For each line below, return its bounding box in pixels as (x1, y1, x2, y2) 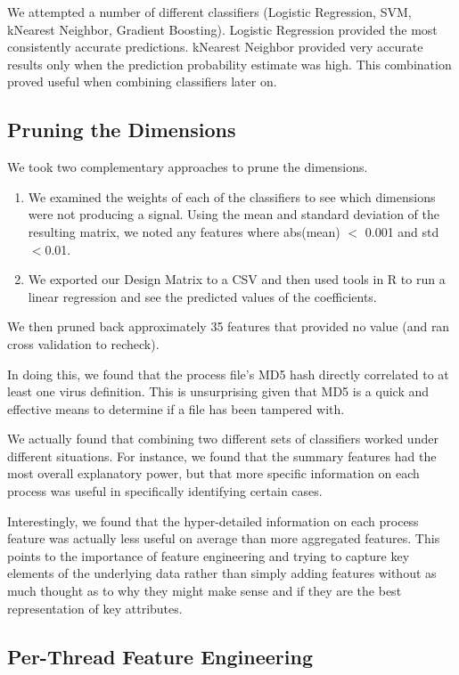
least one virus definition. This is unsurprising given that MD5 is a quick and (7, 382, 430, 401)
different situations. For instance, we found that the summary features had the (7, 446, 437, 465)
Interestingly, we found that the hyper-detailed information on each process (7, 511, 419, 530)
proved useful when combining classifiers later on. (7, 72, 277, 91)
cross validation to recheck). (7, 334, 160, 353)
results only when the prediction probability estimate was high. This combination (7, 54, 452, 73)
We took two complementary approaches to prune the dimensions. (7, 158, 368, 176)
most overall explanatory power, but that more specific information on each (7, 464, 420, 483)
